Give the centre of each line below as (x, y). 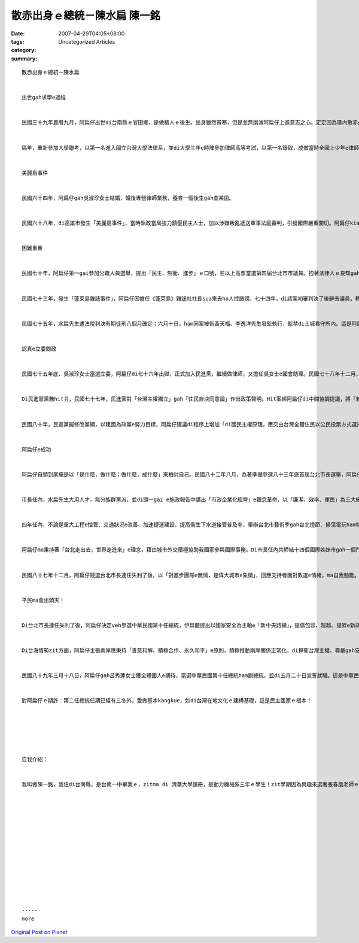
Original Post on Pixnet (39, 932)
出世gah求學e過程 (44, 98)
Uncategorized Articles (87, 41)
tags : (18, 41)
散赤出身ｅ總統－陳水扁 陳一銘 (86, 16)
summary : (24, 58)
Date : (18, 34)
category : (24, 50)
